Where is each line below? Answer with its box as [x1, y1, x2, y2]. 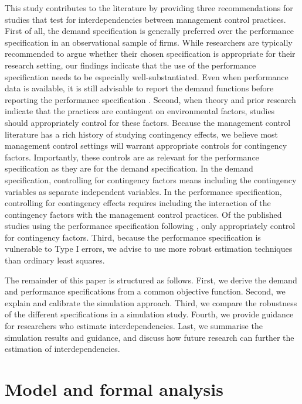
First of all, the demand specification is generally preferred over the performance [5, 25, 294, 37]
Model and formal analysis [5, 377, 223, 400]
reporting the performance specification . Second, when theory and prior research [5, 93, 296, 105]
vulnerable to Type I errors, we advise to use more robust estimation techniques [5, 242, 293, 255]
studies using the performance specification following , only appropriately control [5, 220, 296, 232]
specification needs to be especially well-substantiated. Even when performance [5, 70, 289, 83]
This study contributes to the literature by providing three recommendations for [5, 2, 293, 13]
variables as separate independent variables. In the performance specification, [5, 185, 282, 197]
